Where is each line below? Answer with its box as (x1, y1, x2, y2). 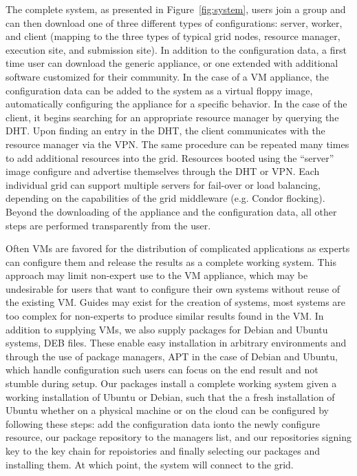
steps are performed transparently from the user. (6, 218, 211, 232)
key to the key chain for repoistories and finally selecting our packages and (6, 444, 321, 457)
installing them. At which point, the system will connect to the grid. (6, 457, 294, 471)
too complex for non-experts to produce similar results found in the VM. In (6, 309, 324, 323)
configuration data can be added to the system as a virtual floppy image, (6, 83, 313, 97)
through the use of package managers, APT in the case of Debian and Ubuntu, (6, 349, 338, 363)
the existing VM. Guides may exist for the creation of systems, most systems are (6, 295, 346, 309)
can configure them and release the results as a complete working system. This (6, 254, 336, 269)
